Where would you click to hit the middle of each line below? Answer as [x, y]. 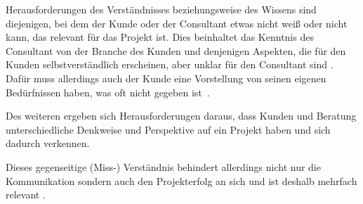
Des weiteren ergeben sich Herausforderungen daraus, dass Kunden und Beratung [181, 116]
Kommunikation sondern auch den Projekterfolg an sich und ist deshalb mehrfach [181, 180]
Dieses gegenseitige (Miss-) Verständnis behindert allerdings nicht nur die [163, 166]
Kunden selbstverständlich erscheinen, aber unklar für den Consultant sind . [170, 64]
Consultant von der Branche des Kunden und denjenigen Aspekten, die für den [176, 50]
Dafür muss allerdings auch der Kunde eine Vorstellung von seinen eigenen [166, 78]
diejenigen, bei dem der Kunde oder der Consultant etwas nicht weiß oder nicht [177, 23]
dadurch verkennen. [48, 143]
